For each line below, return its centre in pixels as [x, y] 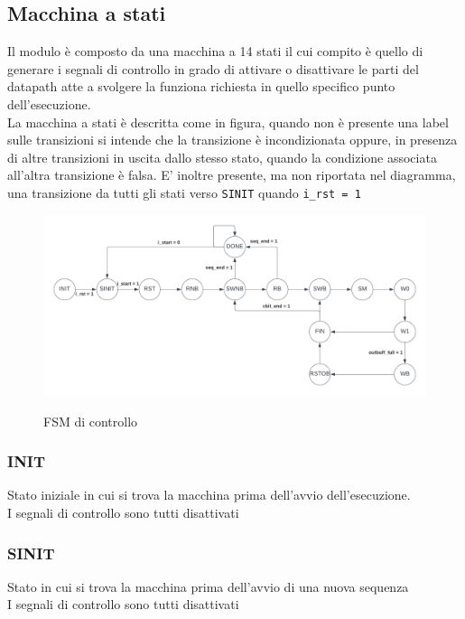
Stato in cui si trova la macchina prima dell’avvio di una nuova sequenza [208, 586]
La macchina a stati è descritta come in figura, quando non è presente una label [228, 122]
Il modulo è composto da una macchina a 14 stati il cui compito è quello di [215, 51]
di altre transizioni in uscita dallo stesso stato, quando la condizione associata [222, 157]
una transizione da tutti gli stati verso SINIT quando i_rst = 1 [184, 192]
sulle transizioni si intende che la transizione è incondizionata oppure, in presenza [232, 140]
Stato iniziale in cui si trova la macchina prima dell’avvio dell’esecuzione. [209, 495]
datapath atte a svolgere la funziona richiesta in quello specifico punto [201, 86]
